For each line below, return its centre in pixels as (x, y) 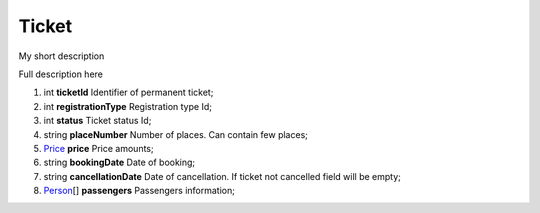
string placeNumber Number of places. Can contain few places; (176, 134)
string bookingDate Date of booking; (119, 162)
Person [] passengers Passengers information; (139, 191)
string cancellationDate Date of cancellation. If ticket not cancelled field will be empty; (222, 176)
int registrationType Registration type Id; (127, 106)
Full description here (61, 74)
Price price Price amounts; (98, 148)
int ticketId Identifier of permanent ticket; (128, 92)
